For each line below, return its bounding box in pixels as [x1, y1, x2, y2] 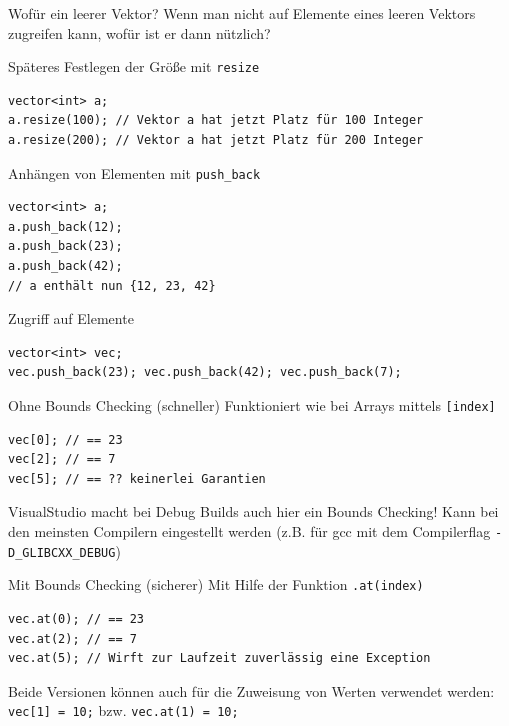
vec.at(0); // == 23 [8, 612, 145, 627]
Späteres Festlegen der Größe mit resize [8, 56, 260, 77]
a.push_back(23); [8, 239, 123, 254]
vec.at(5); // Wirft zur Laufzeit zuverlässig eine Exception [8, 651, 431, 666]
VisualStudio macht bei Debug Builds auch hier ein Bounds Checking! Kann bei [8, 501, 499, 522]
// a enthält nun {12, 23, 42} [8, 278, 216, 293]
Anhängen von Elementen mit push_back [8, 162, 261, 183]
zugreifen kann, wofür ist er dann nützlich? [8, 22, 271, 43]
